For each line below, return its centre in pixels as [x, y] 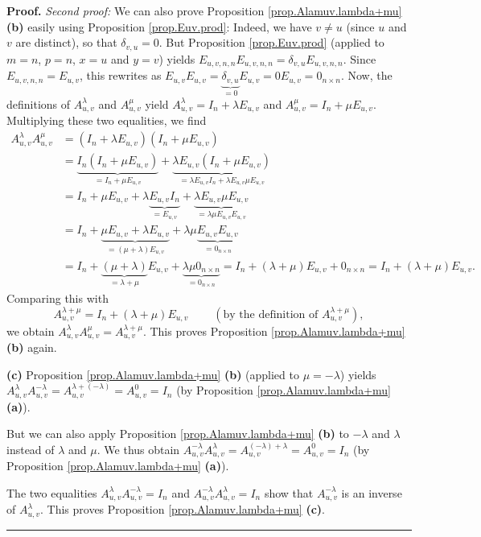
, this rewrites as [121, 75]
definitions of [39, 103]
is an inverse [372, 492]
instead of [31, 449]
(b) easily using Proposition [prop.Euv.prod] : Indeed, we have [159, 26]
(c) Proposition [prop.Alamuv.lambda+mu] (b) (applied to [153, 374]
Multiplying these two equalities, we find [107, 120]
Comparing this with [58, 298]
